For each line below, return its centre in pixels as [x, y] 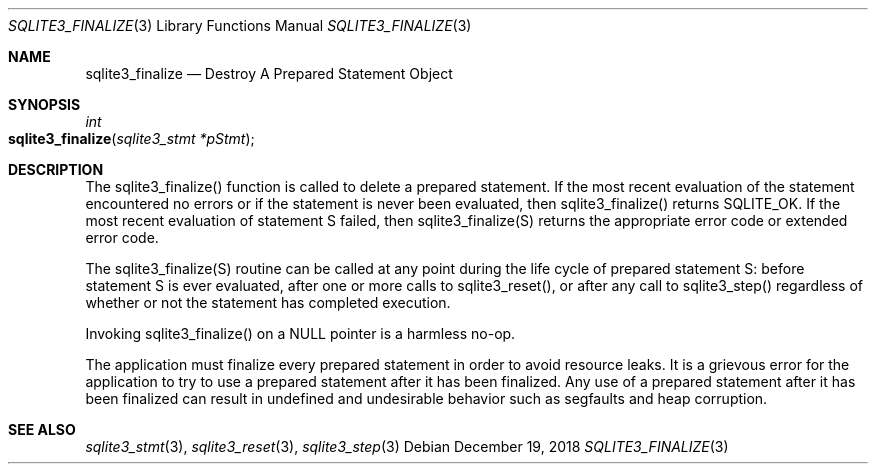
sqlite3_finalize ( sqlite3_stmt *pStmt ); [131, 138]
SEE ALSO [42, 429]
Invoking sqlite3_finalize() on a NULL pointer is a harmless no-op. [300, 333]
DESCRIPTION [56, 169]
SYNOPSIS [44, 104]
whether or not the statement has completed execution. [268, 302]
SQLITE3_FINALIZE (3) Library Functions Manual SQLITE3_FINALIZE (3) [240, 25]
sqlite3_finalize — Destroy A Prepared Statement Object [269, 73]
